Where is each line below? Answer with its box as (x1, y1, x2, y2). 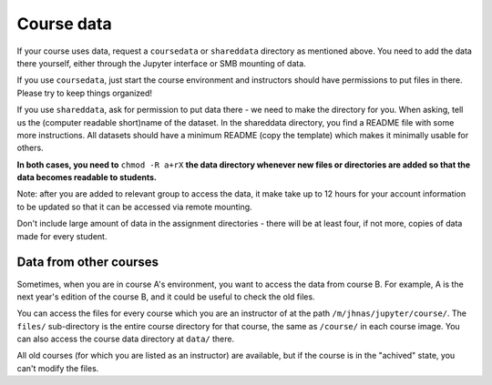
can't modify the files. (16, 362, 99, 373)
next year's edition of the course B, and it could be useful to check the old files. (16, 291, 315, 302)
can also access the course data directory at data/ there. (16, 333, 235, 345)
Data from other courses (16, 255, 159, 270)
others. (16, 142, 45, 154)
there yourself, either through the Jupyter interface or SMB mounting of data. (16, 57, 307, 68)
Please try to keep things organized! (16, 87, 153, 98)
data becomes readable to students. (16, 172, 158, 183)
